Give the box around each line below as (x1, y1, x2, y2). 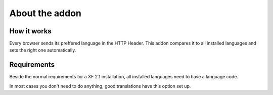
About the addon (9, 8, 82, 19)
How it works (9, 27, 52, 35)
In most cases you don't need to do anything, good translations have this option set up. (9, 83, 191, 89)
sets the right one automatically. (9, 47, 76, 53)
